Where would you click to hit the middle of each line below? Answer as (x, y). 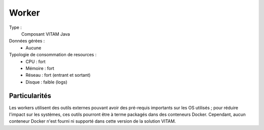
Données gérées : (27, 41)
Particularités (30, 96)
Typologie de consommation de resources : (53, 55)
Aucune (33, 48)
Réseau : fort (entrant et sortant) (58, 75)
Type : (15, 27)
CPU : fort (36, 62)
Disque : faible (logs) (47, 82)
